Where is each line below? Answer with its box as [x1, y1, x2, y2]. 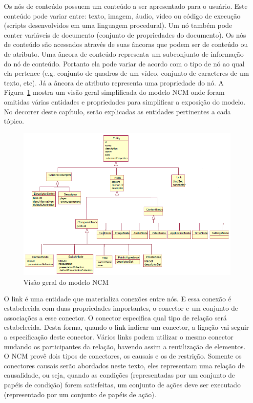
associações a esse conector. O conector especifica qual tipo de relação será [4, 312, 227, 322]
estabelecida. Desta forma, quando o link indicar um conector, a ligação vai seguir [4, 322, 249, 332]
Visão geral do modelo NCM [23, 276, 109, 287]
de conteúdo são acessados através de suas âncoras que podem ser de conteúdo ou [4, 39, 248, 49]
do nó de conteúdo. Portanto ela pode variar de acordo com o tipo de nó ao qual [4, 58, 245, 68]
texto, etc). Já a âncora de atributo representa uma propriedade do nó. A [4, 77, 224, 87]
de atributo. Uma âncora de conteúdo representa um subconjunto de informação [4, 48, 244, 59]
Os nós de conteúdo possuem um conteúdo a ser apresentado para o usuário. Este [4, 1, 248, 11]
